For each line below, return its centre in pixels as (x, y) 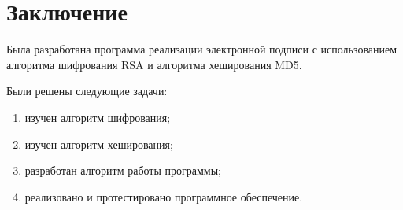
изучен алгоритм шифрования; (98, 117)
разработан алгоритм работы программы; (123, 170)
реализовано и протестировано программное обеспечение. (164, 196)
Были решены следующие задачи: (87, 91)
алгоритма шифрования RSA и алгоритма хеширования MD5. (154, 64)
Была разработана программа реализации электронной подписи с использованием (202, 49)
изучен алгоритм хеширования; (99, 144)
